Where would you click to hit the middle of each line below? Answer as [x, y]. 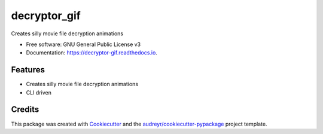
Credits [25, 110]
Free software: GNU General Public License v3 [83, 44]
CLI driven [39, 92]
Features [28, 70]
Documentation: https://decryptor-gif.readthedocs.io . [92, 53]
